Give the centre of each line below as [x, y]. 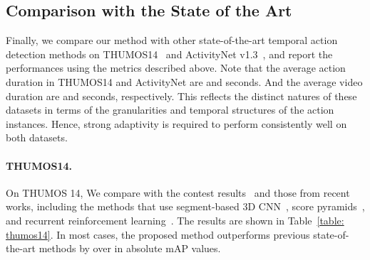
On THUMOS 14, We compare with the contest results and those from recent [178, 192]
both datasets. [37, 137]
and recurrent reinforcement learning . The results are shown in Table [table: [175, 220]
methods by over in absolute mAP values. [130, 248]
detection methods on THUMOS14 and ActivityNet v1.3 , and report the [169, 54]
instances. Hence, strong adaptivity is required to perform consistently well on [176, 123]
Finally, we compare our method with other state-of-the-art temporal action [172, 40]
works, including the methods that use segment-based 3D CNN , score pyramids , [185, 206]
